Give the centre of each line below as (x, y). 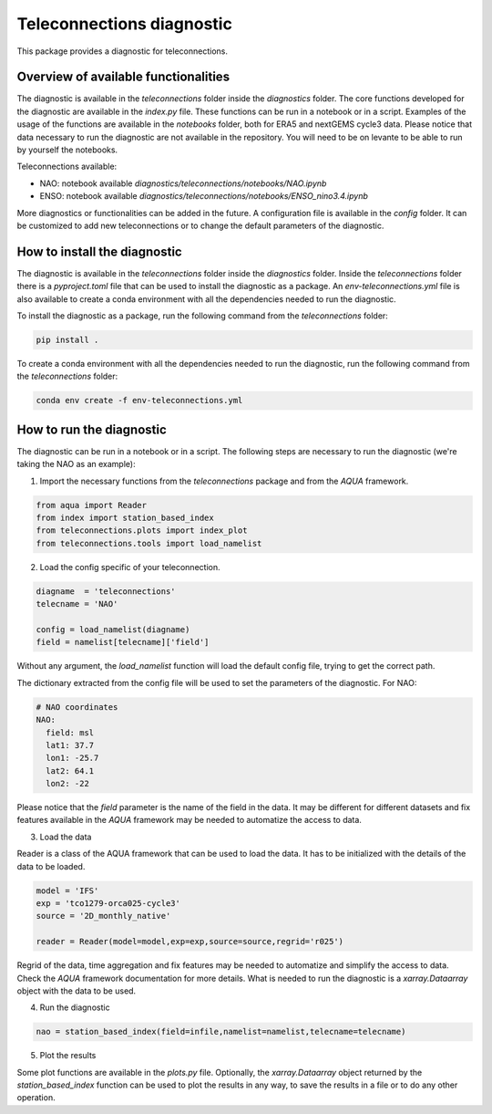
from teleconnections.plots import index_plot (142, 531)
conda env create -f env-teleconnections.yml (139, 401)
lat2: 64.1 (70, 770)
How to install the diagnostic (99, 251)
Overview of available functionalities (123, 77)
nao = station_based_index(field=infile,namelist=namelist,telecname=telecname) (221, 1032)
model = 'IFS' (67, 890)
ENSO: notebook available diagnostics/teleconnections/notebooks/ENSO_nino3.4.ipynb (204, 196)
